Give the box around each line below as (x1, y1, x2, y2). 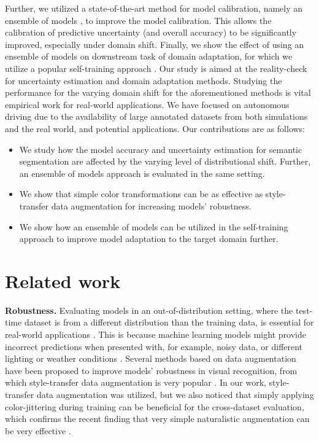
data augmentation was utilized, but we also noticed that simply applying (36, 388, 314, 400)
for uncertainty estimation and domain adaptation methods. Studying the (5, 74, 282, 87)
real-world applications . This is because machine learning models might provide (5, 328, 306, 340)
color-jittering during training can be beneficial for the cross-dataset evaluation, (5, 400, 304, 413)
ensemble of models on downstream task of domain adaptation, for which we (5, 50, 293, 63)
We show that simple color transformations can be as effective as (19, 187, 263, 200)
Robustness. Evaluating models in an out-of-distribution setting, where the (5, 303, 293, 316)
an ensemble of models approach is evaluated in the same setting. (19, 166, 265, 179)
